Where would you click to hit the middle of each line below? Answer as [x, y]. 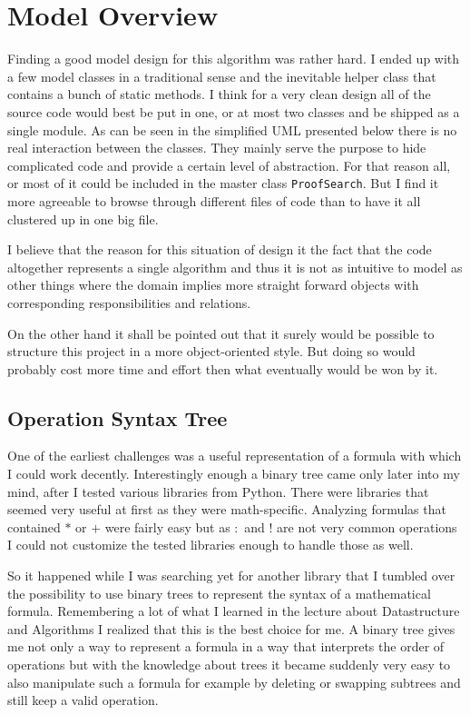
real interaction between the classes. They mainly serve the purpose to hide [217, 148]
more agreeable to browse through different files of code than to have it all [214, 200]
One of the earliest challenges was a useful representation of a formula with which [235, 456]
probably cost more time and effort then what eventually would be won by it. [223, 368]
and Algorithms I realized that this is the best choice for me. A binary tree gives [231, 628]
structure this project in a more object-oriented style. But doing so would [211, 351]
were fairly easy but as [167, 526]
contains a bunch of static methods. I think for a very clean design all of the [219, 94]
